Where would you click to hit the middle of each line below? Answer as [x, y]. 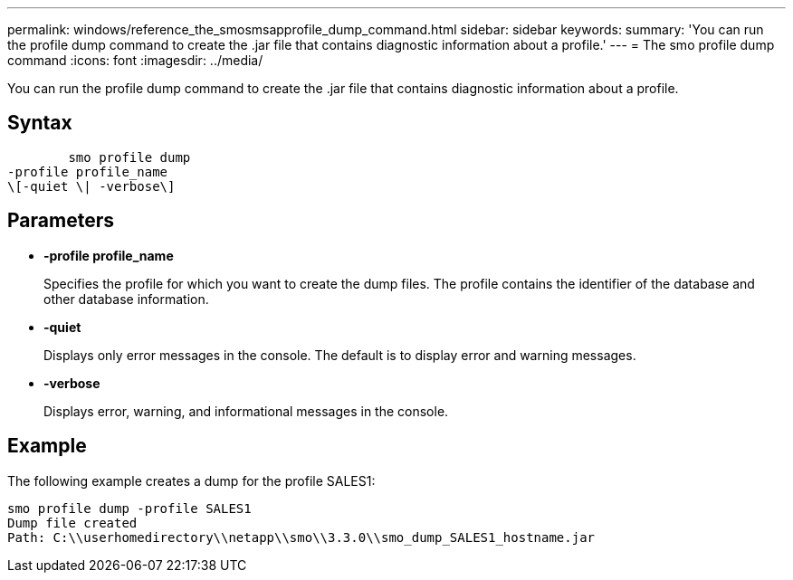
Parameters [61, 221]
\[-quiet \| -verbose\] [91, 186]
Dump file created [72, 523]
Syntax [40, 123]
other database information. [126, 299]
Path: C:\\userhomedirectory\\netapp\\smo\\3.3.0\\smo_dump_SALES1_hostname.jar [301, 537]
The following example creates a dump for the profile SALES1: [191, 480]
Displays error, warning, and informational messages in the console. [246, 411]
